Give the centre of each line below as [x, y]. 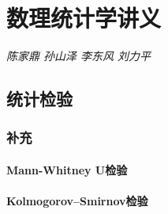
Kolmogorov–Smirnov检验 [77, 201]
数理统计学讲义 [84, 18]
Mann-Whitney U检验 [67, 169]
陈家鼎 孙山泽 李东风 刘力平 [79, 56]
